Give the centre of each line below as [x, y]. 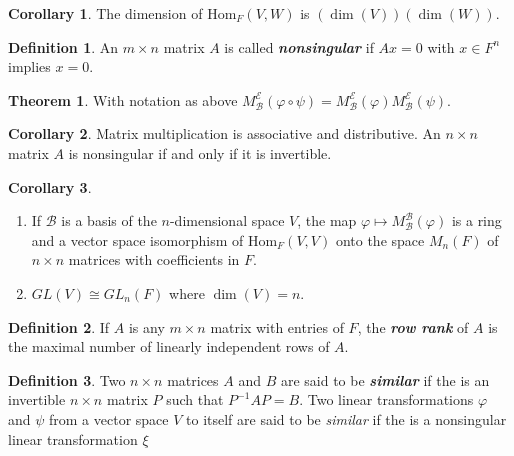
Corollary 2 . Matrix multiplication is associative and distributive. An [224, 133]
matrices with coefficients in [154, 259]
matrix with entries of [277, 326]
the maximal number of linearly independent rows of [169, 346]
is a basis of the [109, 220]
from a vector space [109, 418]
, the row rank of [413, 326]
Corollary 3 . [50, 186]
